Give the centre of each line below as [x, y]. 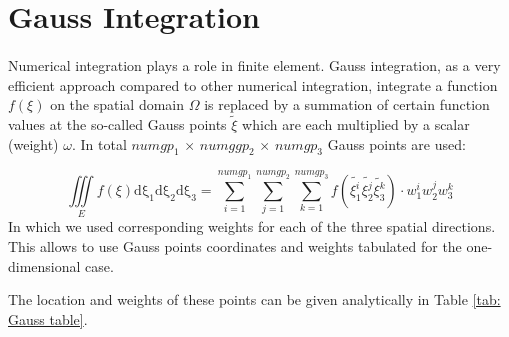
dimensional [44, 265]
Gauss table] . [48, 318]
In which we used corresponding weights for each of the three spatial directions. [252, 226]
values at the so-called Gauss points [117, 123]
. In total [99, 143]
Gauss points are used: [396, 143]
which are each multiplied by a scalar [356, 123]
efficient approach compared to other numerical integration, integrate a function [253, 84]
